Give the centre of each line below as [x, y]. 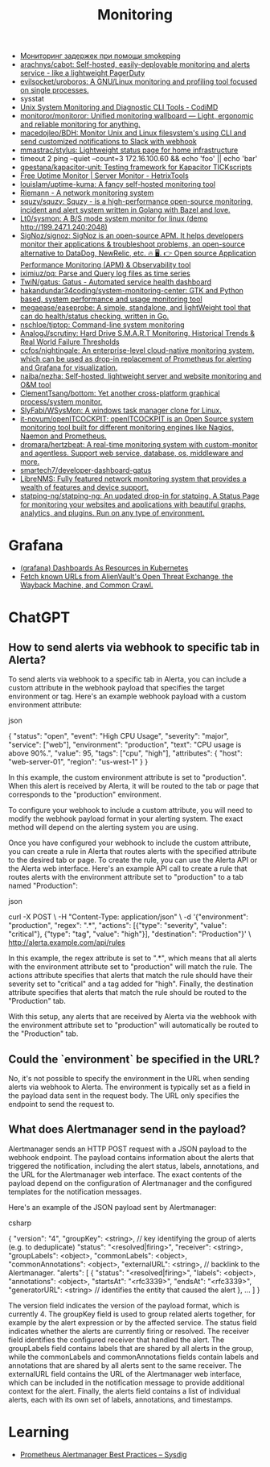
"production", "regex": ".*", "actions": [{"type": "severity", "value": [118, 926]
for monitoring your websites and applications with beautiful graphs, [133, 504]
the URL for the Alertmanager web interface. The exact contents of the [125, 1175]
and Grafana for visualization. [69, 367]
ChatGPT [39, 617]
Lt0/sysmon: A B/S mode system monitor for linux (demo [114, 218]
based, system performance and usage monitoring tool [111, 299]
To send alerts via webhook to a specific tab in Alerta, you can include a [127, 679]
